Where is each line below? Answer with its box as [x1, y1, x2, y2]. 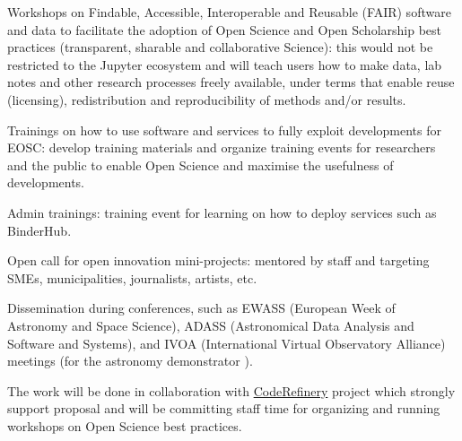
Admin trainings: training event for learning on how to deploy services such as [7, 203, 437, 221]
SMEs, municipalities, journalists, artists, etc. [7, 268, 257, 287]
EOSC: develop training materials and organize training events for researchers [7, 138, 436, 157]
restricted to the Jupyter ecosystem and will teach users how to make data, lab [7, 55, 442, 73]
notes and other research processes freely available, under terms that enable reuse [7, 73, 455, 91]
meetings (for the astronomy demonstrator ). [7, 351, 253, 370]
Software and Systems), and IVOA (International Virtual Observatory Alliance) [7, 333, 446, 352]
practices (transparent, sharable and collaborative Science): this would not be [7, 38, 433, 56]
